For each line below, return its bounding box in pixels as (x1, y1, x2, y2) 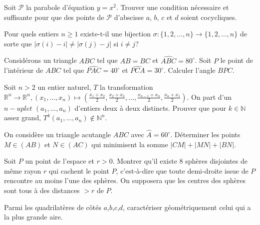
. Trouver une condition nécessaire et (116, 2, 229, 12)
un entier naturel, (37, 82, 91, 92)
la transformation (100, 82, 153, 92)
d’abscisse (114, 11, 144, 22)
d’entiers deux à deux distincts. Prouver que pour (74, 102, 227, 113)
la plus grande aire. (4, 212, 63, 222)
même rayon (4, 165, 41, 176)
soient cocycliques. (181, 11, 237, 22)
